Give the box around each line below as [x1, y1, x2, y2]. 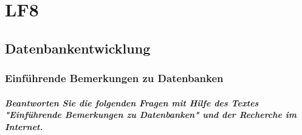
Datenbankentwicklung [5, 38, 151, 57]
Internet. [5, 120, 43, 133]
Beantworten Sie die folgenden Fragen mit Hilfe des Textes [5, 96, 259, 109]
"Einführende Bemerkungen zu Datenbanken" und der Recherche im [5, 108, 297, 121]
